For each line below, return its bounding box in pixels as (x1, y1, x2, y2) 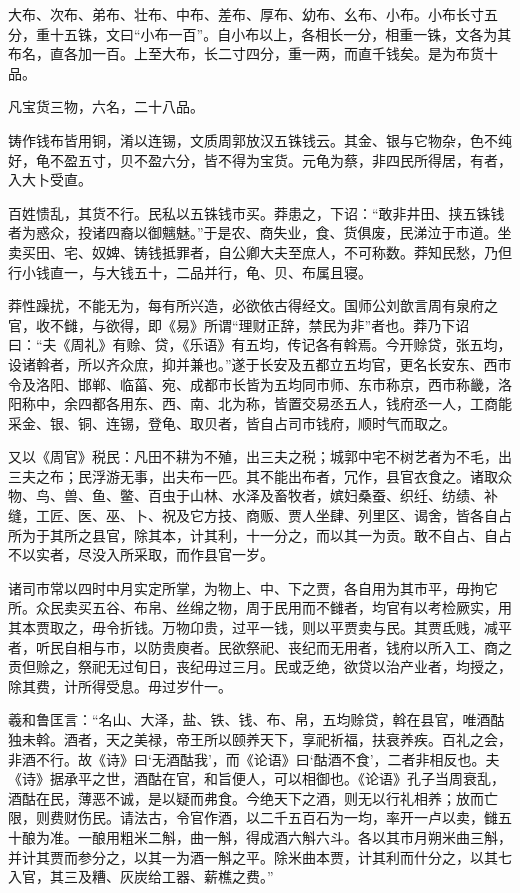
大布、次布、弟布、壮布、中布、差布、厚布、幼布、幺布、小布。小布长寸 (8, 4, 484, 24)
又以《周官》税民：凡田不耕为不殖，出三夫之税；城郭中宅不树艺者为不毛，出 (8, 446, 512, 467)
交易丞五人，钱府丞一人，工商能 (301, 393, 512, 414)
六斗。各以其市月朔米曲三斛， (315, 826, 512, 847)
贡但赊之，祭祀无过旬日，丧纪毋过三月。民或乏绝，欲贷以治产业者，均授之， (8, 656, 512, 677)
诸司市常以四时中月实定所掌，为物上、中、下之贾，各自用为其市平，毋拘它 (8, 577, 498, 598)
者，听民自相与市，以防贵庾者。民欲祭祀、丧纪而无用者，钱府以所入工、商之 (8, 636, 512, 657)
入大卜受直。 (8, 169, 92, 190)
